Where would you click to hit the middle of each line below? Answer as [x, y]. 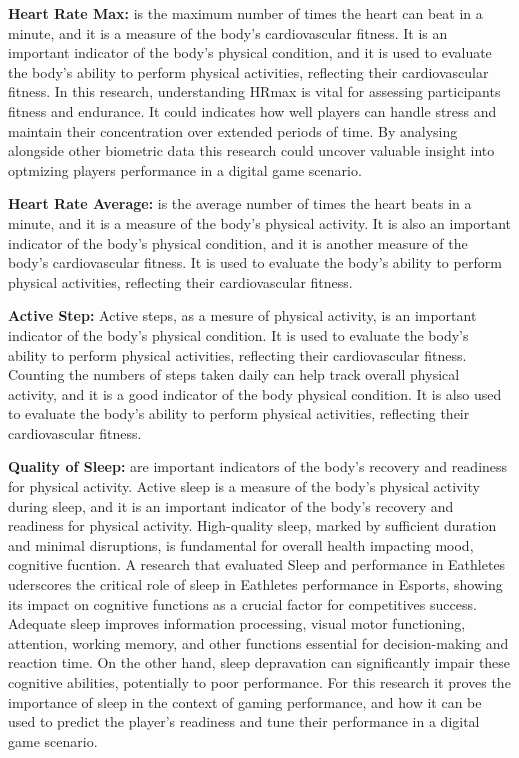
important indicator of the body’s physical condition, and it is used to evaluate [250, 52]
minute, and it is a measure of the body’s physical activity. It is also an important [259, 222]
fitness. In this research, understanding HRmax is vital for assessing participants [254, 91]
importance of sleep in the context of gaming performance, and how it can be [245, 701]
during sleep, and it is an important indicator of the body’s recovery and [231, 505]
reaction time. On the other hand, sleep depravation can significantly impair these [259, 662]
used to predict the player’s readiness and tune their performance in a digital [244, 721]
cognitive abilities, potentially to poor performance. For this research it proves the [259, 682]
